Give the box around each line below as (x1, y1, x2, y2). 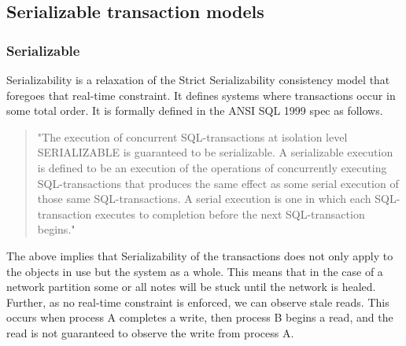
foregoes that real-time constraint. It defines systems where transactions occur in (6, 86, 396, 103)
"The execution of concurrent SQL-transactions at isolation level (37, 128, 348, 145)
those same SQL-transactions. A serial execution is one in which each (37, 190, 371, 207)
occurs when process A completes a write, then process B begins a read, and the (6, 309, 393, 326)
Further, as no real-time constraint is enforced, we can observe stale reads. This (6, 293, 389, 310)
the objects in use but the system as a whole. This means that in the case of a (6, 263, 383, 279)
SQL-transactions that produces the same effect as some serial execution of (37, 175, 399, 191)
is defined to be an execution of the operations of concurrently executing (37, 159, 387, 175)
